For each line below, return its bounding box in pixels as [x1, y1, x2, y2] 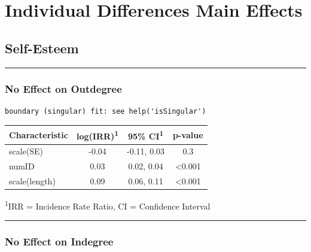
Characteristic [9, 128, 68, 141]
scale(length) [9, 175, 56, 187]
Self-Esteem [5, 38, 79, 57]
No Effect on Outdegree [5, 81, 122, 96]
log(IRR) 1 [77, 127, 119, 142]
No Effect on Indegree [5, 234, 114, 249]
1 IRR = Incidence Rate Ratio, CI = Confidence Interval [5, 198, 211, 212]
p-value [173, 128, 203, 141]
